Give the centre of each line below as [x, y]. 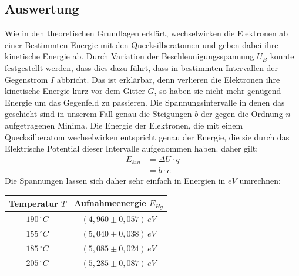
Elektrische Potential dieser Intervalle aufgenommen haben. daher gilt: [132, 148]
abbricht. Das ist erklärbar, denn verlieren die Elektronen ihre [168, 79]
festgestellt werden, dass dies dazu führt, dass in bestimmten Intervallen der [142, 67]
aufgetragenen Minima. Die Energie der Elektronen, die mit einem [124, 125]
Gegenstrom [26, 79]
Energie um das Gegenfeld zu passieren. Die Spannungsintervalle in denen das [145, 102]
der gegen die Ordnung [242, 114]
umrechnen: [260, 181]
